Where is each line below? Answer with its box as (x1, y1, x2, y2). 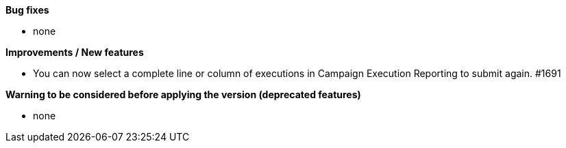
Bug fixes (5, 4, 49, 16)
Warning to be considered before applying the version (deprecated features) (5, 89, 361, 100)
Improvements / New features (5, 46, 144, 58)
